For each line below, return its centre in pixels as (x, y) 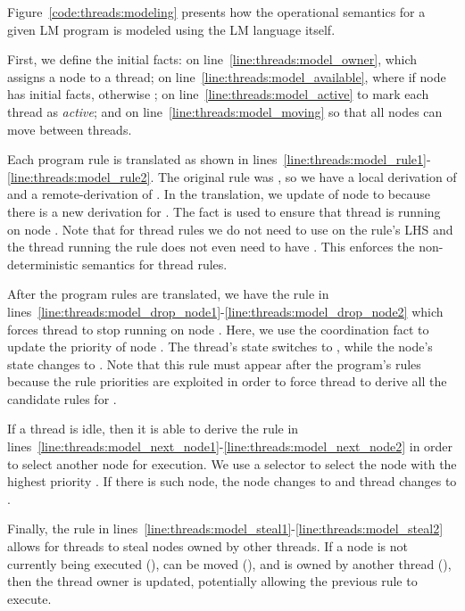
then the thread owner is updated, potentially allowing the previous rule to (212, 581)
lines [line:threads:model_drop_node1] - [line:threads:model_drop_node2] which (225, 311)
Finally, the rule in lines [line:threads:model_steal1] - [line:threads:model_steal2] (225, 528)
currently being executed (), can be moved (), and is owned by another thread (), (229, 563)
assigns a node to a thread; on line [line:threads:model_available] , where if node (227, 76)
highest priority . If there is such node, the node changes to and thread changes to (232, 481)
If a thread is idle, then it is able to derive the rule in (153, 429)
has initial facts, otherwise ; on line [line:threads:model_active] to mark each (218, 94)
